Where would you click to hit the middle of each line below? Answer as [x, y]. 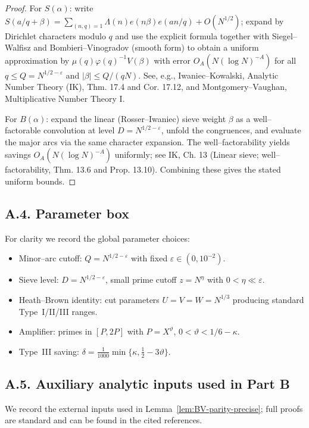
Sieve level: [39, 279]
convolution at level [79, 130]
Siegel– [284, 35]
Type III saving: [49, 351]
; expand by [262, 21]
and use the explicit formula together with [192, 35]
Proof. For [24, 8]
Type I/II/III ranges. [58, 311]
